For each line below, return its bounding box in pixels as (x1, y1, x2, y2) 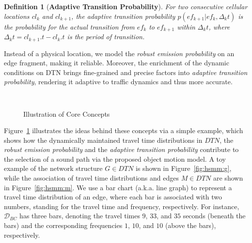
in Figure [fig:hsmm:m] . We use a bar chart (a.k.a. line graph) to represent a (4, 182, 232, 192)
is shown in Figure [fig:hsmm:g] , (136, 163, 232, 173)
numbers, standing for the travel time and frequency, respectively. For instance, (4, 201, 239, 211)
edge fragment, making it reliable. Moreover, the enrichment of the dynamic (4, 58, 229, 68)
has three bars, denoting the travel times (19, 211, 140, 221)
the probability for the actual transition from (4, 21, 135, 31)
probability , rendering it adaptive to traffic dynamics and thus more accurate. (4, 76, 233, 87)
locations (4, 11, 30, 21)
